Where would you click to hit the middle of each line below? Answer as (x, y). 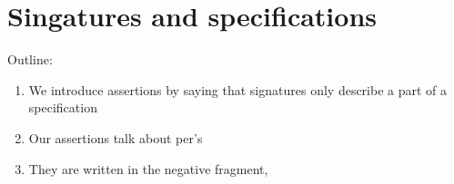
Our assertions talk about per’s (116, 137)
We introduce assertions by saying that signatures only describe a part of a (238, 89)
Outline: (30, 59)
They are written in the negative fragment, (148, 168)
